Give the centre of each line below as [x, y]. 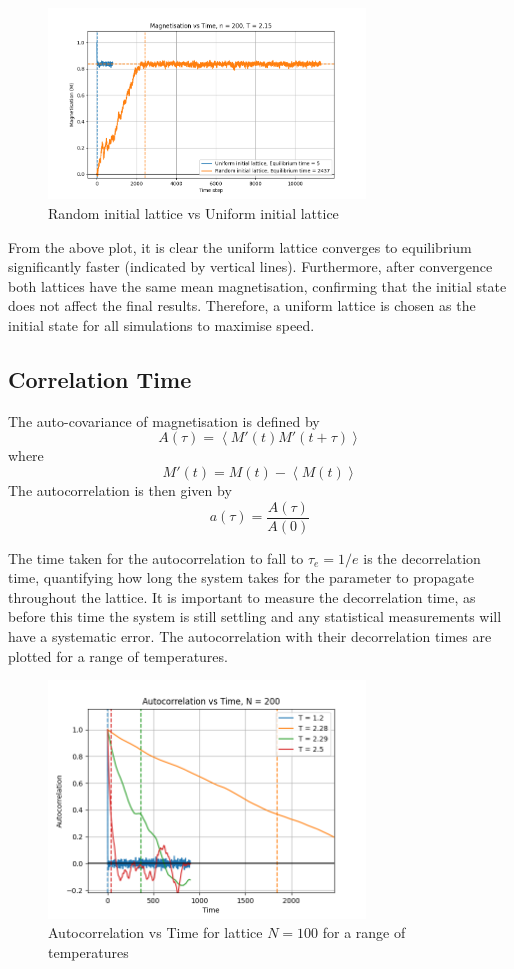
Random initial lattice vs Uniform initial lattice [193, 213]
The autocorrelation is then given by [120, 489]
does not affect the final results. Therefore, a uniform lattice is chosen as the [242, 305]
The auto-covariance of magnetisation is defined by [164, 420]
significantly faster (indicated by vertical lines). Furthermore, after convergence [250, 266]
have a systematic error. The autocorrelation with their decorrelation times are [250, 636]
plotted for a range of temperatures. [118, 655]
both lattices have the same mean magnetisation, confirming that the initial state [257, 285]
